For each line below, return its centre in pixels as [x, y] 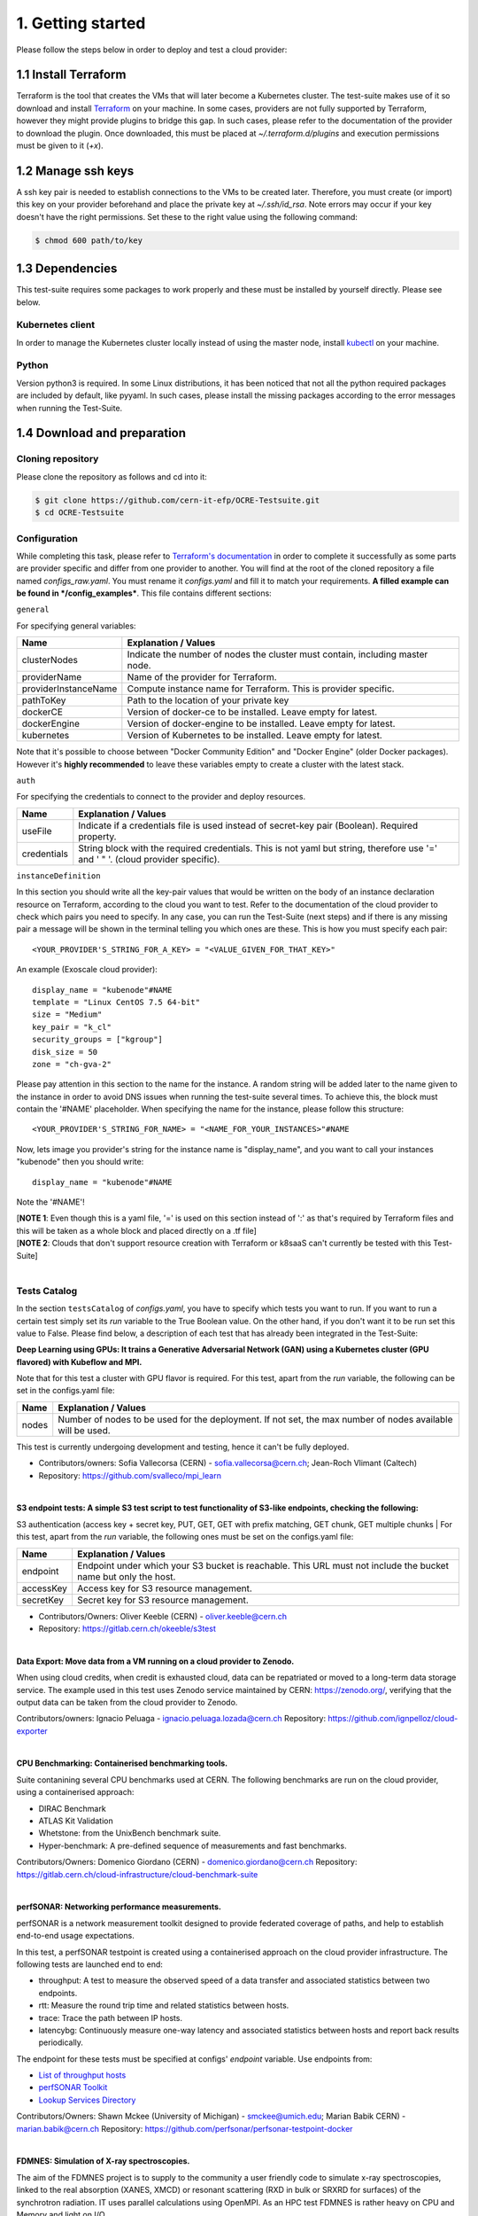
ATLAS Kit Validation [76, 1821]
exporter [32, 1731]
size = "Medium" [67, 1014]
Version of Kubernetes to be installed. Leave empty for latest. [254, 736]
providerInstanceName [69, 689]
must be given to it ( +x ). [60, 145]
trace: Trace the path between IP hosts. [111, 2017]
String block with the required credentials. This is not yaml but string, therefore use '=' [258, 848]
